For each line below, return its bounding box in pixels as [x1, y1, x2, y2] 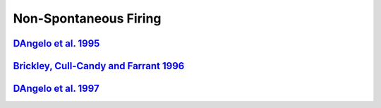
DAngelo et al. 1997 [13, 83, 99, 95]
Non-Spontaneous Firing [13, 11, 162, 26]
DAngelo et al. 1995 [13, 37, 100, 49]
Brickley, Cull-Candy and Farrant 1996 [13, 60, 185, 72]
